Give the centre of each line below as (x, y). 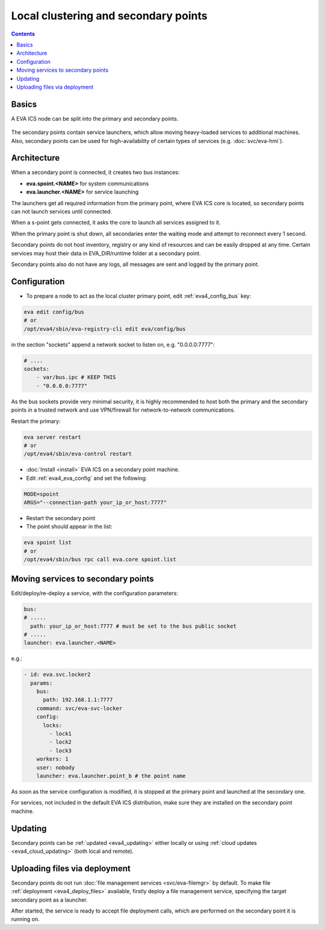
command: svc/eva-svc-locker (79, 708)
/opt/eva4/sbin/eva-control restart (78, 454)
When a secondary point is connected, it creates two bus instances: (95, 173)
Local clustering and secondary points (109, 16)
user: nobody (56, 767)
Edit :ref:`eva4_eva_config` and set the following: (87, 478)
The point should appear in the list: (69, 527)
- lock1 (60, 734)
